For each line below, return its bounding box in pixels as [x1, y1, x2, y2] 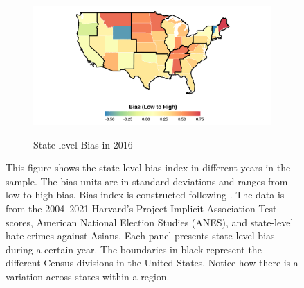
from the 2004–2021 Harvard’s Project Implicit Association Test [6, 201, 277, 215]
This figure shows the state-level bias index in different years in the [6, 160, 291, 175]
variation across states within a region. [6, 269, 170, 283]
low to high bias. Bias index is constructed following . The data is [6, 187, 285, 202]
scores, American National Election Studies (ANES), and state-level [6, 214, 294, 229]
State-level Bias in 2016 [33, 137, 133, 151]
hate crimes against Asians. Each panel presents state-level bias [6, 228, 275, 243]
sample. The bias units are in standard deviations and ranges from [6, 173, 288, 188]
